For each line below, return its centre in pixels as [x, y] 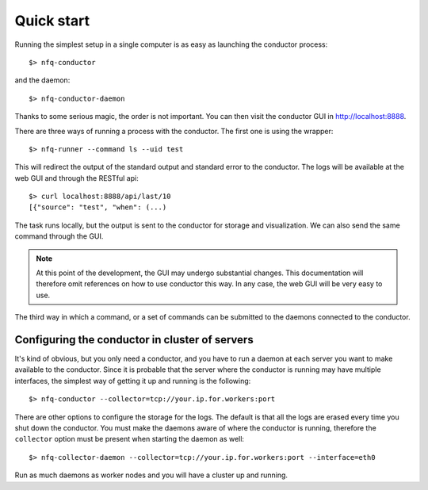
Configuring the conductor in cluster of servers [134, 340]
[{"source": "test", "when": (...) [98, 207]
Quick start [52, 21]
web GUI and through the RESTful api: [76, 178]
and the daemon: [42, 80]
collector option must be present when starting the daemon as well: [130, 439]
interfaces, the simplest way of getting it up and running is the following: [133, 381]
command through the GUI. [59, 236]
